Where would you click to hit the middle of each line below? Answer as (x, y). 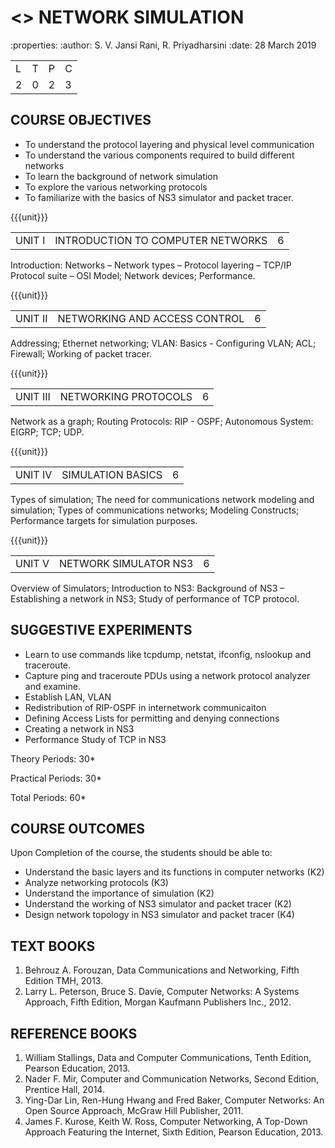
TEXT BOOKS (53, 946)
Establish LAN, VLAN (68, 697)
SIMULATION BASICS (112, 474)
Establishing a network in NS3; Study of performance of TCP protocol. (155, 598)
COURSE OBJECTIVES (81, 120)
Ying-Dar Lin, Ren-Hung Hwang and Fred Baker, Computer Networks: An (174, 1100)
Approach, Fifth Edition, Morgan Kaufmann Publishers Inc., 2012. (158, 1002)
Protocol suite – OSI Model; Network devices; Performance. (133, 275)
